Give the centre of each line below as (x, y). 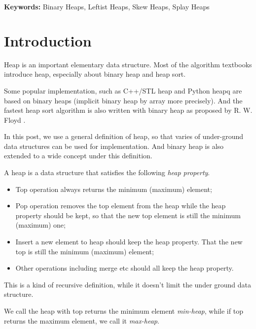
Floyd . (15, 119)
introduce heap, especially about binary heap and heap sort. (95, 74)
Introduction (48, 40)
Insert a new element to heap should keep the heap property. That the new (129, 242)
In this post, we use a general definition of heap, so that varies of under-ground (124, 136)
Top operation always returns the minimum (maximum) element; (114, 189)
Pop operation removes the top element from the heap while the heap (121, 206)
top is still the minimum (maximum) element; (85, 251)
